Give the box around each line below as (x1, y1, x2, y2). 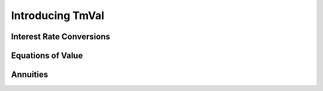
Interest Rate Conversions (11, 32, 111, 42)
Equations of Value (11, 51, 83, 61)
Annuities (11, 70, 48, 80)
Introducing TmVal (11, 9, 105, 22)
